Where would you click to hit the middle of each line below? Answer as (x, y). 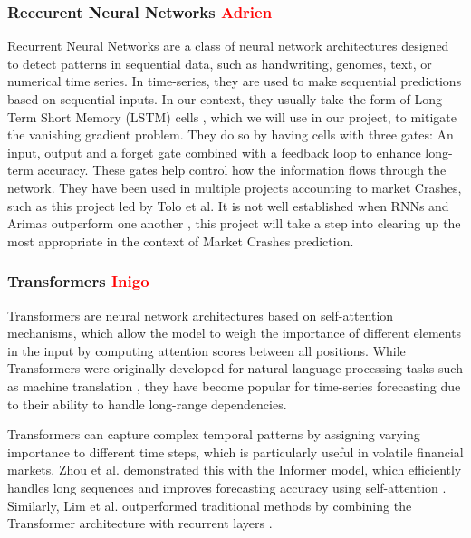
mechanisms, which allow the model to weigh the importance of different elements (235, 333)
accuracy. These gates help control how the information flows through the (242, 170)
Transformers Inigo (78, 281)
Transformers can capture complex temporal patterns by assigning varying (214, 434)
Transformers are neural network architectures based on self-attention (201, 315)
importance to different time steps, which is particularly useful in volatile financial (235, 452)
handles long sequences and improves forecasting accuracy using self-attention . (227, 487)
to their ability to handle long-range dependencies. (147, 403)
